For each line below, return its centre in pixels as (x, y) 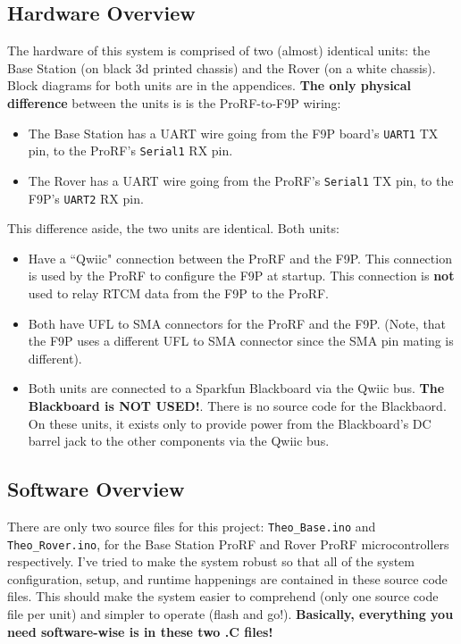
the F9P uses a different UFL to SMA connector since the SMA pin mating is (241, 341)
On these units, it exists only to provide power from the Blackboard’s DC (230, 423)
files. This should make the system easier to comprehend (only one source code (223, 596)
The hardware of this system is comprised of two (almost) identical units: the (219, 50)
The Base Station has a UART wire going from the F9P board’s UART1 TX (233, 133)
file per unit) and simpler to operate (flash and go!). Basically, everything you (230, 614)
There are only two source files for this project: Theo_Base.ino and (192, 526)
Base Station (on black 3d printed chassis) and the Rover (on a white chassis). (222, 67)
